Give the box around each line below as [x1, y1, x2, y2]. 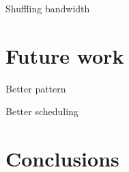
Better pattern [5, 81, 66, 95]
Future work [5, 41, 124, 69]
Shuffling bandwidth [5, 1, 90, 15]
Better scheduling [5, 104, 78, 119]
